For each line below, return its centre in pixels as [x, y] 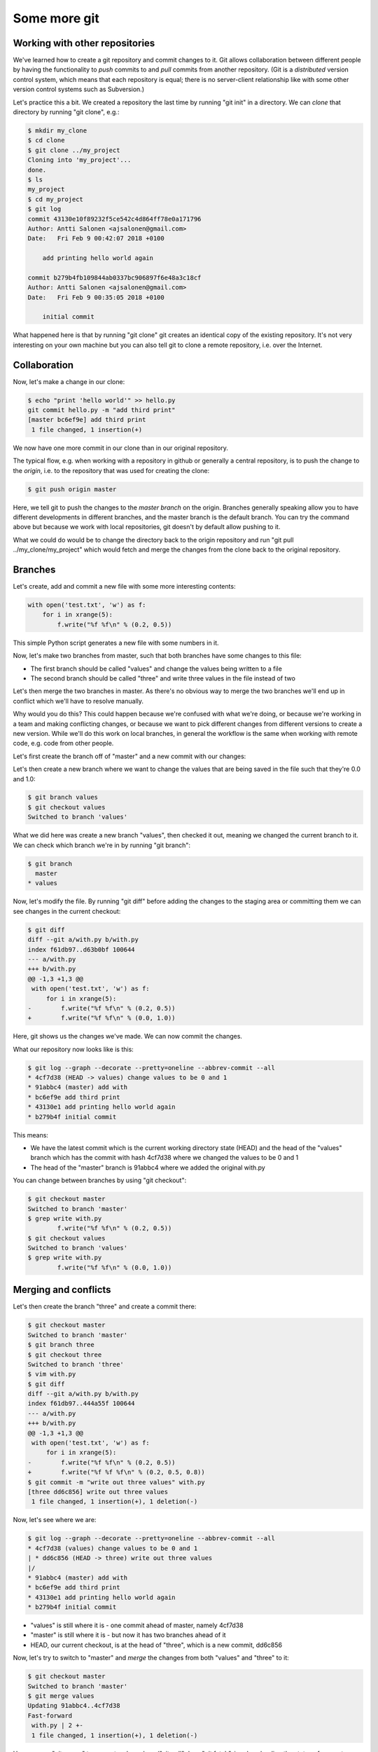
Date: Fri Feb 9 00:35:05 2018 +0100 [96, 297]
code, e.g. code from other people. [63, 744]
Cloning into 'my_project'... [79, 160]
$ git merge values [61, 1696]
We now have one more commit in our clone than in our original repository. [121, 448]
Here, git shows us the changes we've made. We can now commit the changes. [128, 1036]
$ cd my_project [56, 199]
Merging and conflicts [62, 1290]
